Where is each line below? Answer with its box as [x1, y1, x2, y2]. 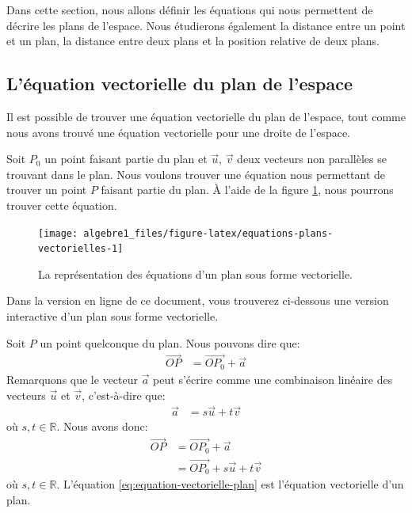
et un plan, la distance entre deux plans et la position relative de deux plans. [6, 32, 380, 49]
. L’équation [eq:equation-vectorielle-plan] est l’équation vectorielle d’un [56, 476, 404, 492]
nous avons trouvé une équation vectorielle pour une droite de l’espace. [6, 123, 350, 140]
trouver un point [6, 181, 87, 198]
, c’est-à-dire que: [82, 386, 166, 403]
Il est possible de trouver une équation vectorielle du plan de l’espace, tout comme [6, 108, 406, 124]
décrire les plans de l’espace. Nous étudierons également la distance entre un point [6, 17, 406, 33]
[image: [38, 227, 78, 239]
